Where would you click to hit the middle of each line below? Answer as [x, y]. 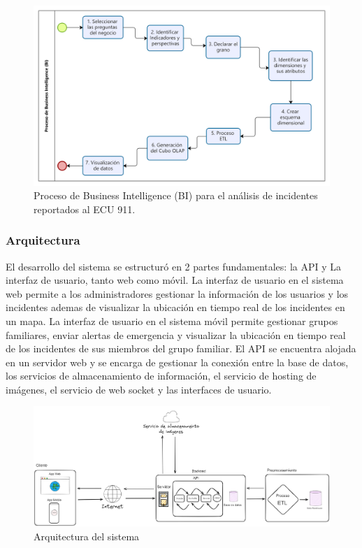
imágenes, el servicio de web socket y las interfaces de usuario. [139, 389]
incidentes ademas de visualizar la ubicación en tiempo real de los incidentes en [175, 307]
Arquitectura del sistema [87, 536]
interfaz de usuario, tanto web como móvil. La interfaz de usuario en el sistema [175, 280]
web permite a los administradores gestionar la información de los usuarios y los [177, 293]
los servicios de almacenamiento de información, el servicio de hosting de [161, 376]
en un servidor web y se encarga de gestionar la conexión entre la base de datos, [177, 362]
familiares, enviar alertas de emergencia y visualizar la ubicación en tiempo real [176, 334]
